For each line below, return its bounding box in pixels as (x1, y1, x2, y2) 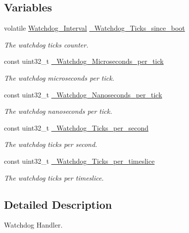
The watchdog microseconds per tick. (4, 72, 114, 83)
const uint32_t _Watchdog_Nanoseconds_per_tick (4, 89, 162, 99)
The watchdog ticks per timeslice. (4, 172, 104, 183)
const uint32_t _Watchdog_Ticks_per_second (4, 122, 148, 133)
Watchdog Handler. (4, 220, 63, 230)
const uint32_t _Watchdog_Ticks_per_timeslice (4, 155, 155, 166)
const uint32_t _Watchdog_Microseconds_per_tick (4, 56, 164, 66)
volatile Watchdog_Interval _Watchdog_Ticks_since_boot (4, 23, 185, 33)
